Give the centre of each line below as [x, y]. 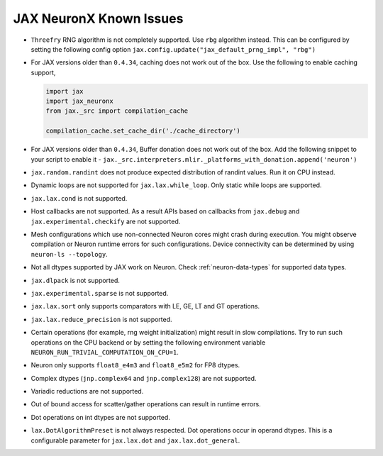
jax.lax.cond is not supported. [79, 198]
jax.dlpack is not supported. [76, 280]
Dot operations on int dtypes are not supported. [100, 417]
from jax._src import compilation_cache [117, 111]
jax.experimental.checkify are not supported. [106, 221]
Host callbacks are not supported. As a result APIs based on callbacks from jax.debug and [165, 211]
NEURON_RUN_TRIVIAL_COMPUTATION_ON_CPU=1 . [105, 352]
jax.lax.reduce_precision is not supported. [102, 319]
